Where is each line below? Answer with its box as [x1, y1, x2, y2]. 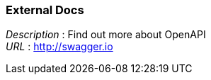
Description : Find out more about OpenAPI [6, 28, 206, 41]
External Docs [6, 3, 84, 17]
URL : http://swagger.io [6, 40, 113, 53]
